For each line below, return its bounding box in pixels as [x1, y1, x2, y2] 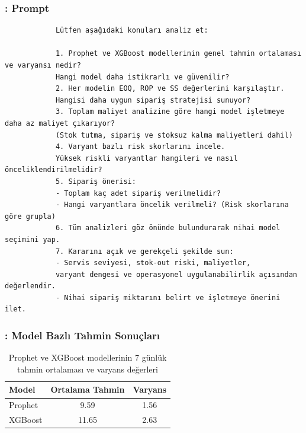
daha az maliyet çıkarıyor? [5, 119, 115, 128]
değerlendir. [5, 282, 56, 291]
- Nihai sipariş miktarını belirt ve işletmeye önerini [55, 293, 281, 302]
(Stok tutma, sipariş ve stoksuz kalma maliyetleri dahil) [55, 130, 293, 139]
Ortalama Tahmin [50, 383, 125, 396]
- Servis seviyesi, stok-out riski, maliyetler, [55, 259, 251, 268]
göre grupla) [5, 212, 56, 221]
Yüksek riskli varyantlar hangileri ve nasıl [55, 154, 238, 163]
